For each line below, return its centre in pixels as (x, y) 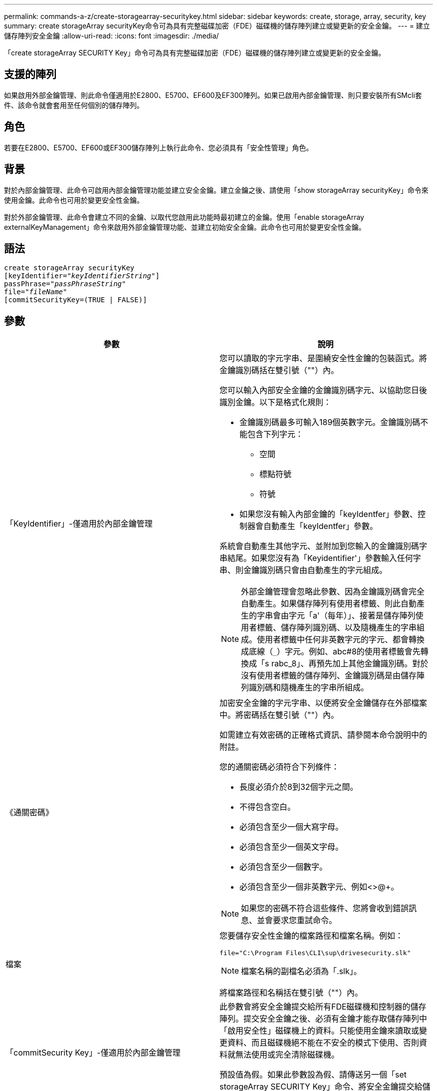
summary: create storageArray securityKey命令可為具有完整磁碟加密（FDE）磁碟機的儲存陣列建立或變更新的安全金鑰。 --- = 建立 (217, 26)
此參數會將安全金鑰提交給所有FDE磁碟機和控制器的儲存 (323, 1007)
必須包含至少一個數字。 (284, 867)
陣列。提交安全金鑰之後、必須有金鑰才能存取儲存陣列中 (324, 1019)
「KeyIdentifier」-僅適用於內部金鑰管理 (79, 524)
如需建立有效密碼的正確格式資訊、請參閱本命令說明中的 (324, 735)
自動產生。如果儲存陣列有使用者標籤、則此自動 (329, 604)
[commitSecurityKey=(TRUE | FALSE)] (76, 300)
